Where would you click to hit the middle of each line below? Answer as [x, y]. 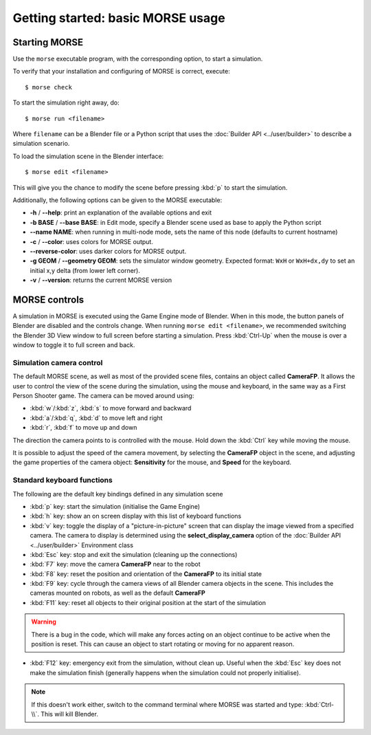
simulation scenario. [41, 144]
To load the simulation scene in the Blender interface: [88, 156]
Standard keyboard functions [63, 480]
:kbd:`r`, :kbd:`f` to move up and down [83, 428]
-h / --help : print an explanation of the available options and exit [121, 212]
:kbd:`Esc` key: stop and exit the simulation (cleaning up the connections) [134, 554]
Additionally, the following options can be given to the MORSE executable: [117, 200]
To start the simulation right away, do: [66, 102]
